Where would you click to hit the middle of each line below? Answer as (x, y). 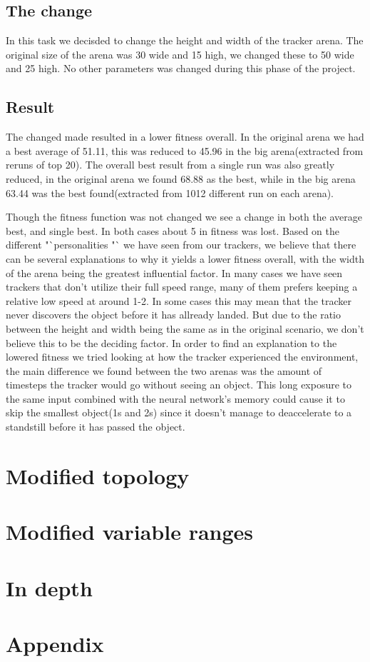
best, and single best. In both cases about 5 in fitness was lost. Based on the (173, 230)
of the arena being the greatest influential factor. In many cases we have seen (174, 272)
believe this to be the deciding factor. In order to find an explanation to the (171, 342)
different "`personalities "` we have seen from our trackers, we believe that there (181, 245)
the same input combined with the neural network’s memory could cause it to (175, 398)
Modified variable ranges (130, 532)
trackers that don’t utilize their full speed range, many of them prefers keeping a (182, 287)
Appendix (55, 643)
